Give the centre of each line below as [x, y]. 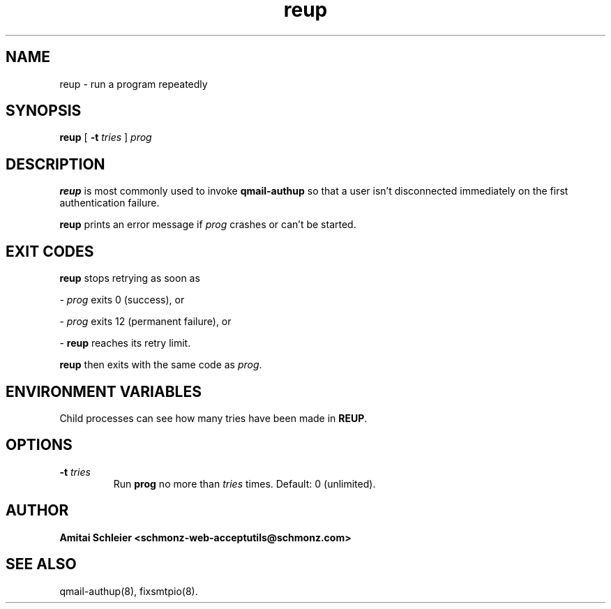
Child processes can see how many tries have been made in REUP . [213, 418]
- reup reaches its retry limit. [125, 343]
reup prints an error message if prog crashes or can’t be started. [208, 225]
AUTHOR [37, 511]
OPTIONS [39, 445]
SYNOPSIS [44, 111]
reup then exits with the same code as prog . [161, 365]
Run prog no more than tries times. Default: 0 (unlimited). [244, 483]
